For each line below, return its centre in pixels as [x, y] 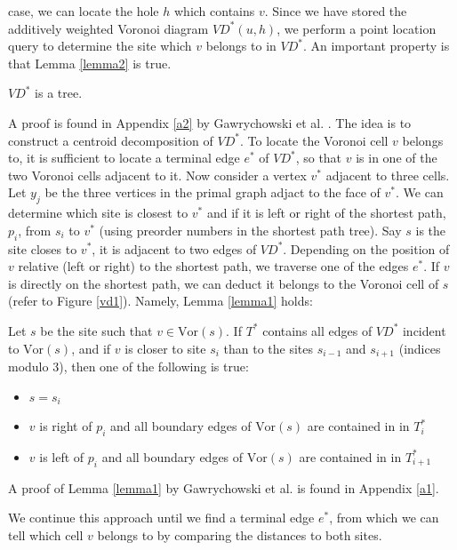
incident [424, 330]
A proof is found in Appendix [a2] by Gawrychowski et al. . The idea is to [210, 122]
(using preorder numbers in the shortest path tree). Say [250, 230]
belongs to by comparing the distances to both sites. [240, 534]
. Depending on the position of [366, 248]
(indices [420, 348]
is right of [66, 426]
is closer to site [165, 348]
